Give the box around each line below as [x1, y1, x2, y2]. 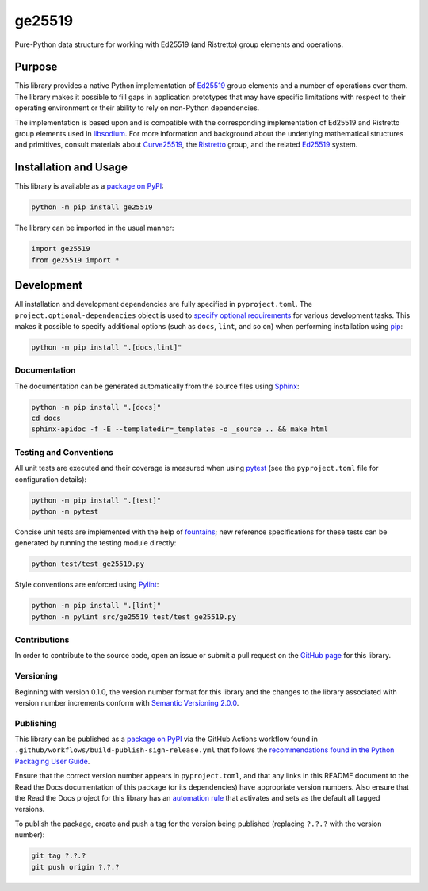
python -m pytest [31, 507, 99, 515]
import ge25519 [31, 244, 90, 254]
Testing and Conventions [14, 446, 114, 457]
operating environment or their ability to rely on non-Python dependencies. [14, 103, 260, 113]
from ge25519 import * [31, 255, 120, 265]
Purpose [14, 60, 58, 74]
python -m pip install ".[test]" [31, 495, 162, 505]
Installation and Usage [14, 161, 128, 174]
